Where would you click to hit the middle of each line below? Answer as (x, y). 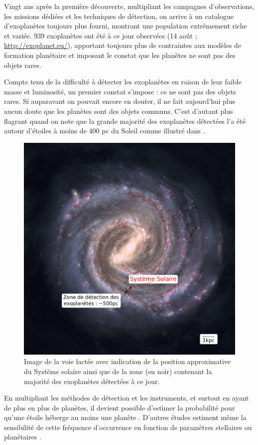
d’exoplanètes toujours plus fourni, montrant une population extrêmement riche (126, 26)
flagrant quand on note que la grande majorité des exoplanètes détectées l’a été (125, 121)
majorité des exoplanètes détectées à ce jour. (92, 381)
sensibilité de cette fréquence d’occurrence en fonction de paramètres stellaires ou (128, 427)
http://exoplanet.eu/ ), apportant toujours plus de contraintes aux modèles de (123, 45)
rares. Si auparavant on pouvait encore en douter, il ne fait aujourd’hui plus (120, 101)
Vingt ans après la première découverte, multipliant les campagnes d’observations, (129, 6)
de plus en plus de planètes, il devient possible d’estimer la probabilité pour (120, 407)
